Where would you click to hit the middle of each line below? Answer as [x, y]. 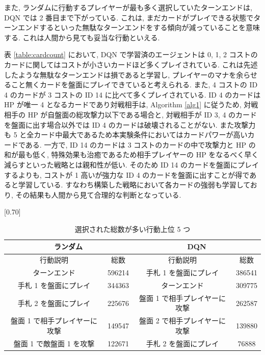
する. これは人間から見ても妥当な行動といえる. [82, 37]
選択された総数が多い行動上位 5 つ [132, 229]
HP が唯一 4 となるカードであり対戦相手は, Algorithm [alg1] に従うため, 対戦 [131, 104]
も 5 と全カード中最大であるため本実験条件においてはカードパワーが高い [126, 135]
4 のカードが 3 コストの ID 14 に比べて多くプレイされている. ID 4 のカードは [132, 94]
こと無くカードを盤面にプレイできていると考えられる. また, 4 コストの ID [134, 85]
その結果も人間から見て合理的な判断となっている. [98, 194]
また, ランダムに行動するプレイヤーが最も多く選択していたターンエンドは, [128, 7]
